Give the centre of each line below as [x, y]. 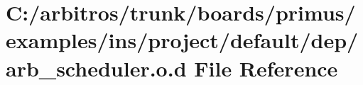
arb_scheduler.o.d [96, 68]
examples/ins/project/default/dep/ [182, 40]
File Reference [266, 68]
